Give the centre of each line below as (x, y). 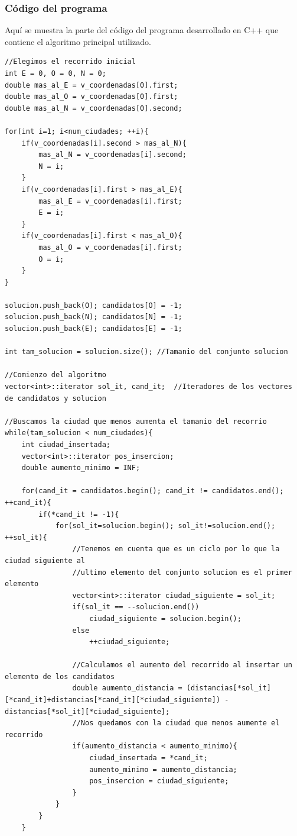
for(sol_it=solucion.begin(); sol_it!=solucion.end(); (165, 526)
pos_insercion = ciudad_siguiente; (159, 781)
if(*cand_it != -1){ (79, 514)
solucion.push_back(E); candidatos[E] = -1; (94, 329)
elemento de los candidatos (60, 676)
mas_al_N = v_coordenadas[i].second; (112, 155)
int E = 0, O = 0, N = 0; (56, 73)
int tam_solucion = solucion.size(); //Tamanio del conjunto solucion (146, 352)
